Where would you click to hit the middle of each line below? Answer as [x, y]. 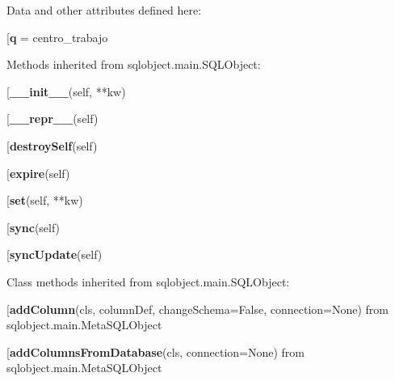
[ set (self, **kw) [45, 200]
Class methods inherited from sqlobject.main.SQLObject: [148, 281]
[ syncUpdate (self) [55, 254]
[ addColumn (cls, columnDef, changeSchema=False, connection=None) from [197, 309]
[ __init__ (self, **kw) [66, 91]
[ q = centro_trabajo [57, 37]
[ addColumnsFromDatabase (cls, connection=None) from [155, 351]
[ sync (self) [34, 227]
